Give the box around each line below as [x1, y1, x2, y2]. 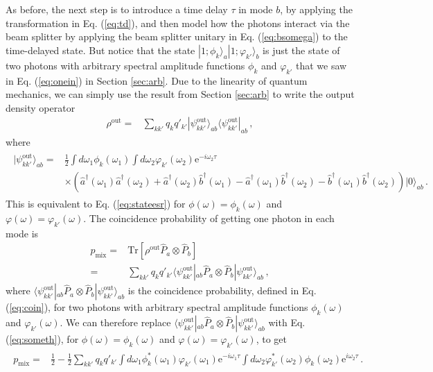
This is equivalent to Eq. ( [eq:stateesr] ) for [6, 196, 186, 211]
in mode [238, 2, 273, 16]
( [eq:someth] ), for [6, 332, 79, 346]
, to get [256, 332, 287, 346]
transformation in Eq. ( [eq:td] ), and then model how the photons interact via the [6, 15, 350, 30]
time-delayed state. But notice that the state [6, 42, 195, 57]
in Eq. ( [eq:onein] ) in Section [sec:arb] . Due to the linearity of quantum [6, 73, 308, 87]
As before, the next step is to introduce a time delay [6, 2, 228, 16]
